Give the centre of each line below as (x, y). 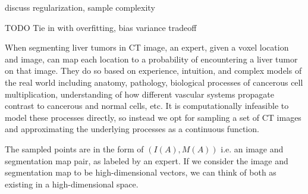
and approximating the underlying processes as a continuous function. (132, 129)
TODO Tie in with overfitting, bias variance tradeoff (101, 27)
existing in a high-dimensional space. (72, 184)
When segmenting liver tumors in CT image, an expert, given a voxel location (147, 47)
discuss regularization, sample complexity (80, 7)
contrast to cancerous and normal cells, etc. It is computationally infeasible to (147, 106)
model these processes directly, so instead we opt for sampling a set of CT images (153, 117)
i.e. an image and (252, 148)
